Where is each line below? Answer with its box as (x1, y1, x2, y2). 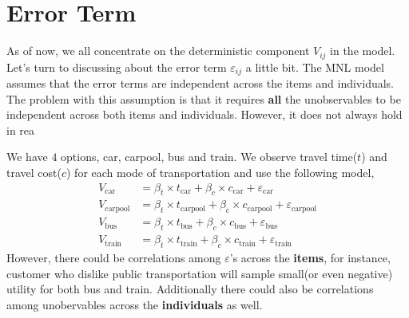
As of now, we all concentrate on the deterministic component (6, 42, 310, 59)
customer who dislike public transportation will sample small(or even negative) (6, 265, 393, 281)
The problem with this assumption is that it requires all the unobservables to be (6, 90, 401, 107)
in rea (6, 121, 35, 138)
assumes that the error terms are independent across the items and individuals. (6, 75, 395, 92)
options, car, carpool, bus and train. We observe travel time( (61, 148, 358, 165)
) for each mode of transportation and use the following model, (66, 164, 375, 180)
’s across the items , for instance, (229, 249, 391, 265)
